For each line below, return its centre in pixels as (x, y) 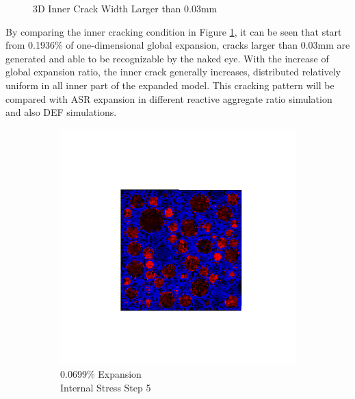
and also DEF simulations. (61, 112)
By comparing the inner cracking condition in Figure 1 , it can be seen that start (174, 31)
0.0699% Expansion (101, 374)
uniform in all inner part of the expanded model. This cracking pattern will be (170, 85)
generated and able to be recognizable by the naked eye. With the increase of (167, 58)
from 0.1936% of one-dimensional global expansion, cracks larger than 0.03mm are (178, 45)
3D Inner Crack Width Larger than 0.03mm (125, 8)
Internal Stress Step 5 (106, 387)
